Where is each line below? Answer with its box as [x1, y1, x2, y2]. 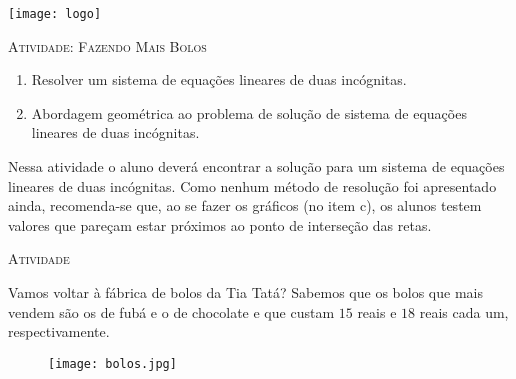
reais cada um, [419, 301, 509, 322]
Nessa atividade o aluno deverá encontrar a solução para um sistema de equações [8, 156, 505, 177]
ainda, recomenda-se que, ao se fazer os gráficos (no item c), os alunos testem [8, 195, 482, 216]
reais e [357, 301, 397, 322]
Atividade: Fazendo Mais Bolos [8, 35, 207, 56]
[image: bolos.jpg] [48, 356, 177, 371]
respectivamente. [8, 321, 110, 342]
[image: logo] [8, 7, 102, 21]
